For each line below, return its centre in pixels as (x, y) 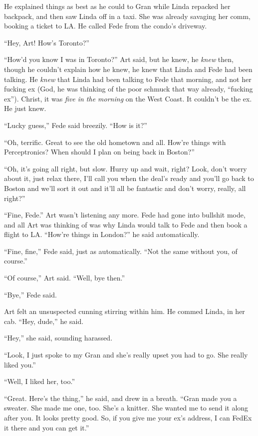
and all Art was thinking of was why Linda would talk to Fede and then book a (126, 224)
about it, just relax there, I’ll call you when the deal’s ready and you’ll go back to (129, 178)
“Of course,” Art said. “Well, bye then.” (65, 278)
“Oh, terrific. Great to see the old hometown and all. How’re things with (115, 142)
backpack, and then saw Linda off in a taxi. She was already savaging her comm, (127, 16)
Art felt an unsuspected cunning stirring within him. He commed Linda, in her (125, 311)
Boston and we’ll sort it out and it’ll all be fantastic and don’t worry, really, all (125, 188)
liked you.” (20, 364)
